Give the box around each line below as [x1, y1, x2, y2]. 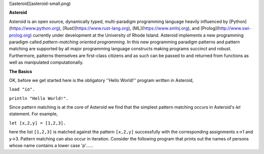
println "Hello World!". [9, 96, 68, 101]
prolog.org [9, 32, 30, 38]
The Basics [9, 68, 32, 74]
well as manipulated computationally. [9, 59, 84, 65]
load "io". [9, 87, 35, 92]
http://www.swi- [218, 25, 251, 31]
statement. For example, [9, 111, 58, 117]
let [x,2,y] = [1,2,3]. [9, 120, 66, 126]
